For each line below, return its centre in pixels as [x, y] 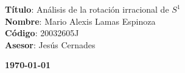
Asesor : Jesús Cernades [50, 44]
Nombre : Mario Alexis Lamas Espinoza [80, 21]
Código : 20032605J [42, 33]
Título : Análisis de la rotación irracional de [87, 9]
